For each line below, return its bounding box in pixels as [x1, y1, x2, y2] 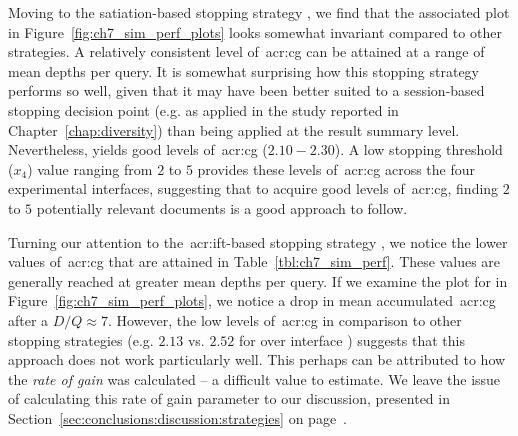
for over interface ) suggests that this [238, 329, 465, 350]
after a [8, 309, 49, 330]
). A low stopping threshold [334, 139, 503, 160]
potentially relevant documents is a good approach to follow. [36, 197, 408, 218]
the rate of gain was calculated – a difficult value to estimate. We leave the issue [8, 368, 501, 389]
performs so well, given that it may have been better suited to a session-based [8, 80, 485, 101]
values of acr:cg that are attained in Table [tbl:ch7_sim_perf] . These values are [8, 251, 501, 272]
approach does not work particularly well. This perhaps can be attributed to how [8, 349, 506, 370]
